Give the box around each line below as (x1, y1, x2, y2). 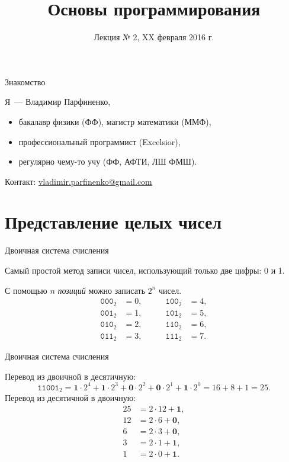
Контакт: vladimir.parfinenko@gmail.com (5, 175, 152, 187)
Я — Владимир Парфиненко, (5, 95, 111, 108)
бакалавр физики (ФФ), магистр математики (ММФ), (18, 115, 211, 127)
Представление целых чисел (5, 210, 222, 234)
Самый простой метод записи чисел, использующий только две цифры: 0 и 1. (5, 264, 285, 276)
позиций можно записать (57, 284, 146, 296)
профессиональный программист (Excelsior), (18, 135, 181, 147)
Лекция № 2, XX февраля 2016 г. (94, 31, 214, 43)
